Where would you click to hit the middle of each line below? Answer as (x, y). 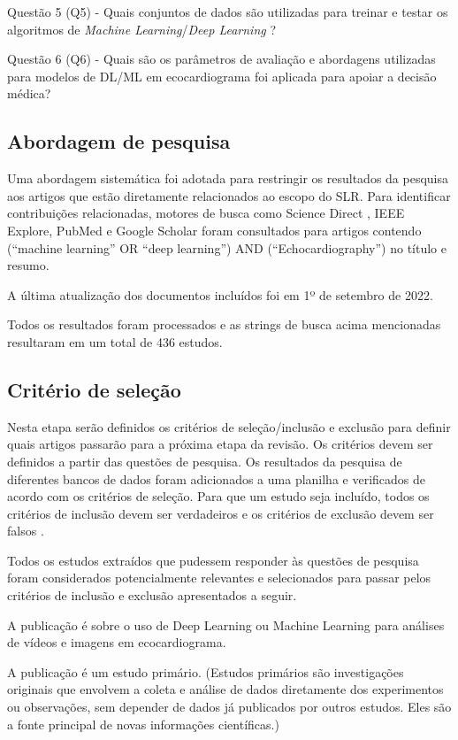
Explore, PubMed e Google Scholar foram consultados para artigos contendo (214, 230)
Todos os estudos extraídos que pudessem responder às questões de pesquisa (213, 560)
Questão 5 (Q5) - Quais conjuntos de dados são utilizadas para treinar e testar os (228, 12)
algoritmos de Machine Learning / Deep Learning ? (141, 29)
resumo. (28, 265)
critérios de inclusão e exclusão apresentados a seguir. (152, 595)
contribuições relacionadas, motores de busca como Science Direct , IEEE (206, 213)
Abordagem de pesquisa (119, 141)
